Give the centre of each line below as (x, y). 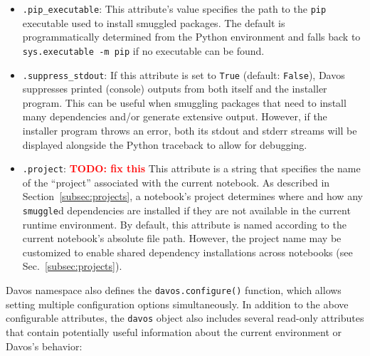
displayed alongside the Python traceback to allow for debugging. (165, 144)
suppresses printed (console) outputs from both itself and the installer (175, 89)
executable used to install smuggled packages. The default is (154, 22)
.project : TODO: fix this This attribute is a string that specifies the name (191, 168)
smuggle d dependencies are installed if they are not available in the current (186, 210)
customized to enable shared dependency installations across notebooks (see (187, 252)
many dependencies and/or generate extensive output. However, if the (175, 116)
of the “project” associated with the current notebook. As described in (176, 182)
